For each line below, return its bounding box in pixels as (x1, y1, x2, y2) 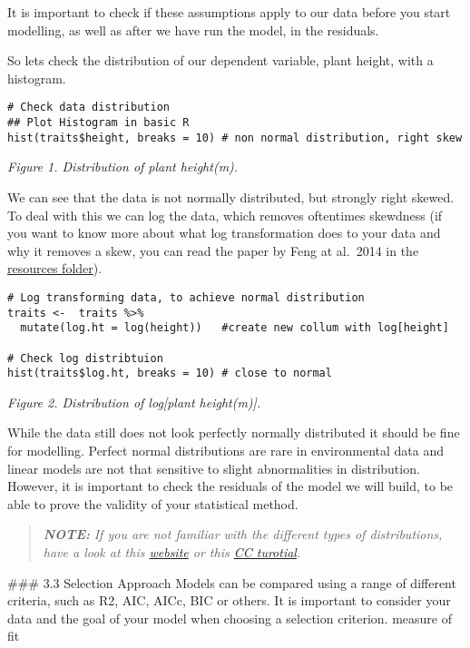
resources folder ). (7, 259, 103, 278)
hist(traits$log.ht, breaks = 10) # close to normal (7, 367, 332, 380)
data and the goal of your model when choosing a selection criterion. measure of (7, 608, 452, 627)
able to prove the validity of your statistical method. (7, 494, 299, 513)
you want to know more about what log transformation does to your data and (7, 223, 441, 242)
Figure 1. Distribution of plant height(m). (7, 157, 239, 176)
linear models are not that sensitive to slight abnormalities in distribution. (7, 458, 420, 477)
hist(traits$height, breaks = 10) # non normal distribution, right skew (7, 131, 463, 144)
